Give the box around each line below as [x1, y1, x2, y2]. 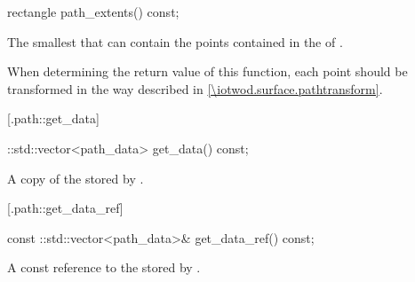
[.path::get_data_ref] [7, 199, 124, 217]
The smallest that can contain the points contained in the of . [7, 32, 343, 51]
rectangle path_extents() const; [7, 3, 180, 20]
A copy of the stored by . [7, 168, 144, 187]
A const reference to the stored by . [7, 258, 201, 277]
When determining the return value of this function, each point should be [7, 62, 408, 81]
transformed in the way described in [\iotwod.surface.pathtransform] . [7, 79, 383, 98]
